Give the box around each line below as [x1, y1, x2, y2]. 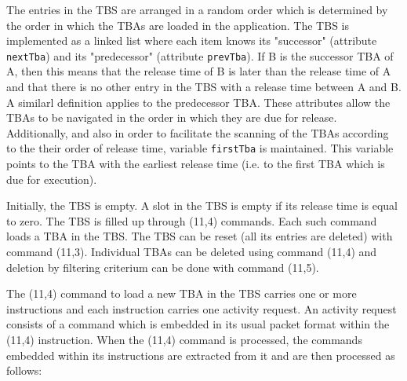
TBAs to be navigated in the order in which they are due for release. [6, 109, 337, 126]
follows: [6, 362, 42, 379]
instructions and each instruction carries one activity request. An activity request [6, 300, 397, 317]
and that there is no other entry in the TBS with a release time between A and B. [6, 79, 402, 95]
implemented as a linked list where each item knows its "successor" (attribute [6, 32, 377, 49]
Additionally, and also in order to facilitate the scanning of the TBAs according [6, 124, 389, 141]
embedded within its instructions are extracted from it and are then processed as [6, 346, 395, 363]
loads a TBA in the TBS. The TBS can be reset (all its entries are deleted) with [6, 228, 393, 244]
